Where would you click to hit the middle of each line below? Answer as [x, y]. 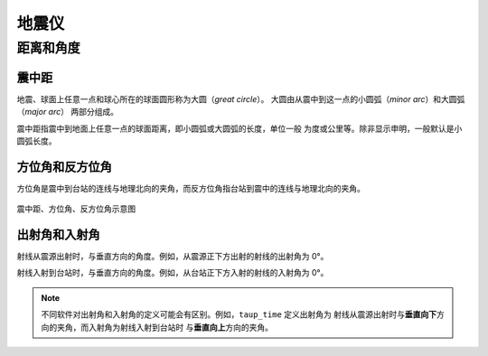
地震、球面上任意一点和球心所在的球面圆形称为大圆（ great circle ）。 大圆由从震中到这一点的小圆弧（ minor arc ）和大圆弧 [241, 98]
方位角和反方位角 [64, 167]
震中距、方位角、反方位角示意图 [76, 209]
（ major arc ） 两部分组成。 [68, 112]
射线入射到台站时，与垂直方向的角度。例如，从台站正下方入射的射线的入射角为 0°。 [173, 273]
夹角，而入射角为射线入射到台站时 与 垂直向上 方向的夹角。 [164, 327]
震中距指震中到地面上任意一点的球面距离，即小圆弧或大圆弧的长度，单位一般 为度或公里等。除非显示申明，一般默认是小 [239, 128]
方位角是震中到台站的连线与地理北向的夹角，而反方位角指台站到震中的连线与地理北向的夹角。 [191, 188]
